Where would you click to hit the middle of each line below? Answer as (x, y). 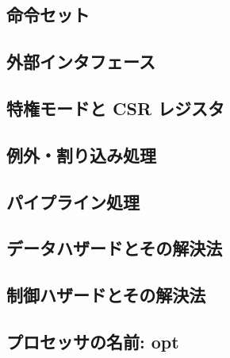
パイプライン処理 (73, 201)
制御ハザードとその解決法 (106, 295)
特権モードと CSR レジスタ (116, 108)
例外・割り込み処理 (81, 154)
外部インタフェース (81, 62)
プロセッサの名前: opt (93, 341)
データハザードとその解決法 (115, 248)
